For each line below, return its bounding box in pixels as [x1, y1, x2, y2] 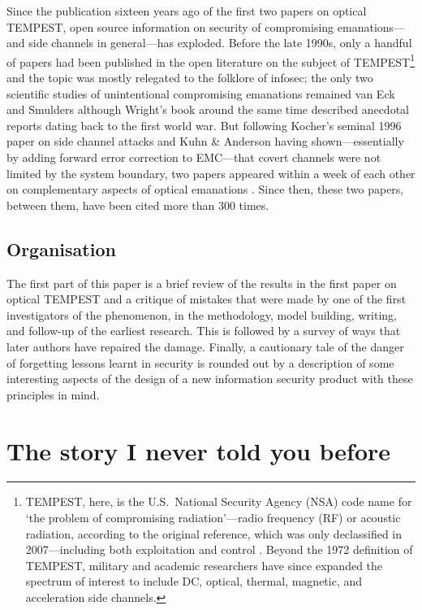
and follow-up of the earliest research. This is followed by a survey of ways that [6, 322, 401, 339]
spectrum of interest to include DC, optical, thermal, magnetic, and [25, 573, 363, 590]
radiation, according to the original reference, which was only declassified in [25, 525, 403, 542]
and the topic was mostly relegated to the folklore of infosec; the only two [6, 69, 373, 86]
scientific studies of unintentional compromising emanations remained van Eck [6, 85, 395, 102]
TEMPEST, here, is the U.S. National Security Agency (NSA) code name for [25, 493, 412, 510]
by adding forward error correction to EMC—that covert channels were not [6, 149, 381, 165]
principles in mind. [6, 386, 100, 403]
